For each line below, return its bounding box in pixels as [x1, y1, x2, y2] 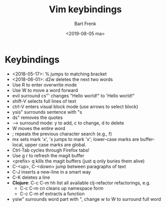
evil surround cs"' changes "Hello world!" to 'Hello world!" [12, 92, 135, 98]
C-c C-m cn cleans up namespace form [19, 185, 104, 191]
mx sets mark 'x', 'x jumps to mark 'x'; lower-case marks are [12, 136, 139, 142]
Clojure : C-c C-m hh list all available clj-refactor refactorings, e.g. [12, 179, 151, 185]
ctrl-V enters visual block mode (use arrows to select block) [12, 103, 138, 110]
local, [12, 141, 24, 148]
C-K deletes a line [12, 174, 51, 180]
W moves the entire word [12, 125, 65, 131]
